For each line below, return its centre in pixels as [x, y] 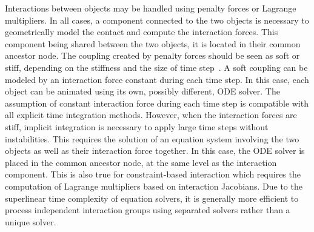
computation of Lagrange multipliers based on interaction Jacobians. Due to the [154, 186]
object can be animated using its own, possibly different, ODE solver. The [142, 91]
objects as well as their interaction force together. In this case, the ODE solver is [155, 151]
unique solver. [31, 221]
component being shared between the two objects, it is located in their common [153, 43]
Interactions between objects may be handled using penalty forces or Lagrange [151, 8]
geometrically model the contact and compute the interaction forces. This [142, 32]
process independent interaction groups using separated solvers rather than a [148, 210]
